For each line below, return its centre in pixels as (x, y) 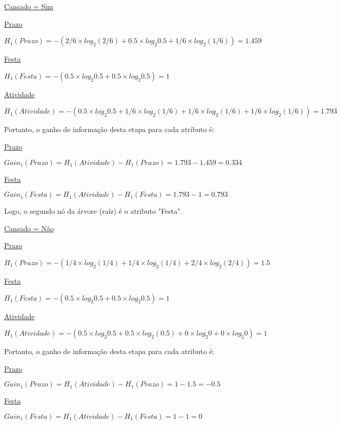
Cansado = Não (29, 228)
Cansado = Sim (29, 6)
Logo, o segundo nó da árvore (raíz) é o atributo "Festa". (93, 211)
